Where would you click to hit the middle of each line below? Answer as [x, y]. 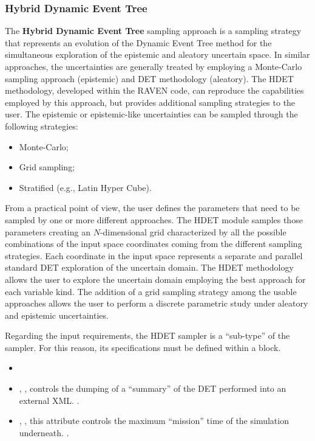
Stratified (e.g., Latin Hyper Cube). [85, 187]
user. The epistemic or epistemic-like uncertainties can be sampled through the [151, 114]
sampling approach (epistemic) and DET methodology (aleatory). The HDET [149, 78]
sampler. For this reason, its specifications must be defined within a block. [143, 347]
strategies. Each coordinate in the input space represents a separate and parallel [154, 255]
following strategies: [42, 126]
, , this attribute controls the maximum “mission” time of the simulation [154, 421]
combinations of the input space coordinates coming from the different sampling [154, 244]
